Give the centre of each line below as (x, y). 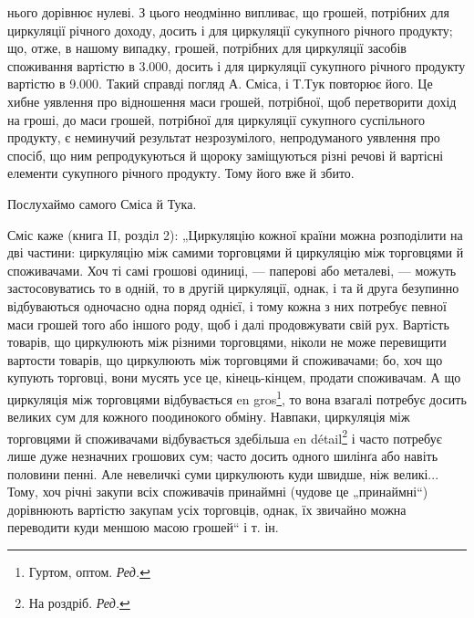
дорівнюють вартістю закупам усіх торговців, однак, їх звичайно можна (207, 509)
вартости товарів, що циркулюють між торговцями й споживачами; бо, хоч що (225, 359)
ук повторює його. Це (372, 84)
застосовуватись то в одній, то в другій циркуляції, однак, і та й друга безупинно (233, 288)
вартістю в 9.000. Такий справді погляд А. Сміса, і (148, 84)
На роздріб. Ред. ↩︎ (79, 602)
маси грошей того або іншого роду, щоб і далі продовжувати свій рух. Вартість (228, 324)
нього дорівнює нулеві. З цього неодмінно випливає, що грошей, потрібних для (229, 12)
